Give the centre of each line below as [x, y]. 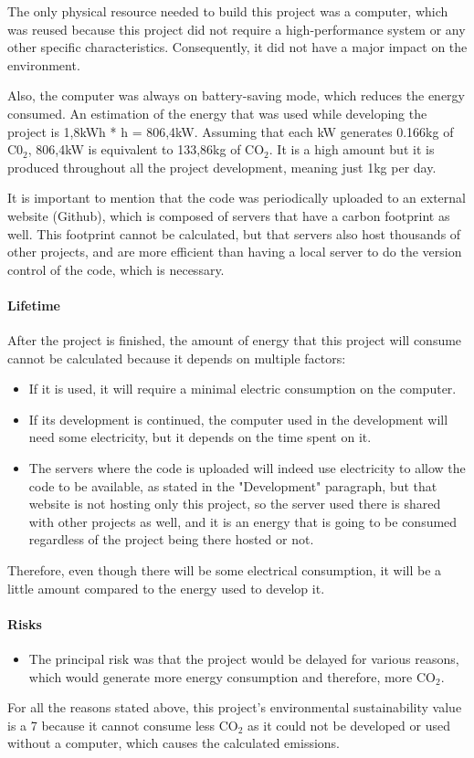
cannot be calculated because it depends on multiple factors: [177, 358]
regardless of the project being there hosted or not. [171, 539]
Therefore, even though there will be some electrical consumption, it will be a [225, 570]
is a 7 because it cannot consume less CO [123, 725]
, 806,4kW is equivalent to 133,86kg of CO [146, 149]
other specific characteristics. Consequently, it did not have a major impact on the [237, 47]
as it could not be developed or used [349, 725]
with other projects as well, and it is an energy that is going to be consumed [243, 521]
